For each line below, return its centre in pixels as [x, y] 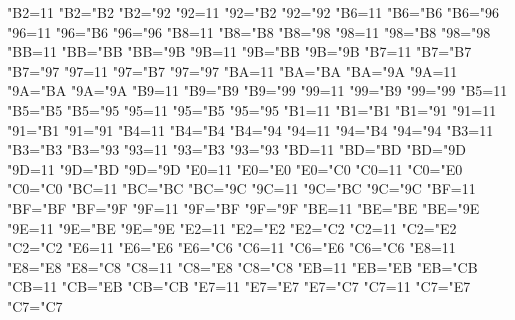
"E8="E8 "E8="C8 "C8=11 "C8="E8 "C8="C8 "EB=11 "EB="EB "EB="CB [242, 266]
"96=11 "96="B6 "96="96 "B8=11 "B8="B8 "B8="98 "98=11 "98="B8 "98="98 [249, 31]
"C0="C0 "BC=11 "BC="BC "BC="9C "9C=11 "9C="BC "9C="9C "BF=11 [241, 188]
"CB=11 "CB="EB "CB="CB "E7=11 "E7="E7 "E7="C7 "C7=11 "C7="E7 [239, 286]
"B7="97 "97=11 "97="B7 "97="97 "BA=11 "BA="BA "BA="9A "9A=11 [232, 70]
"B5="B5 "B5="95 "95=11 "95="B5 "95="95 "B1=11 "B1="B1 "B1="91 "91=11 [252, 109]
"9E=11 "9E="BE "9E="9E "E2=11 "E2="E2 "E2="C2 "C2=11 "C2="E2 [232, 227]
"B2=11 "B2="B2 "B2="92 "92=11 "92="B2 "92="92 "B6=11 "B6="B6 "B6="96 [253, 12]
